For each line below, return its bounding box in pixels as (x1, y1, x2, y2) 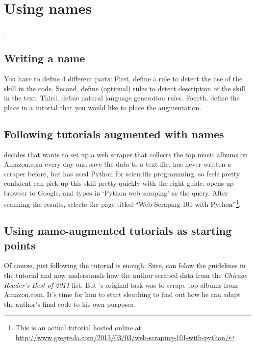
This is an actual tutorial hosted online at (15, 322, 141, 333)
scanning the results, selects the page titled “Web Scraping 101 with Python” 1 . (4, 198, 241, 209)
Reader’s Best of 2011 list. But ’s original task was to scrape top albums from (4, 279, 238, 290)
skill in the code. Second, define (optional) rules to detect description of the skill (4, 83, 245, 93)
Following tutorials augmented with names (4, 126, 224, 141)
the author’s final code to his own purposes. (4, 298, 135, 309)
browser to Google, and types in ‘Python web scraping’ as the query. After (4, 187, 228, 198)
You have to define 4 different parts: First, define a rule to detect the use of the (4, 73, 243, 83)
